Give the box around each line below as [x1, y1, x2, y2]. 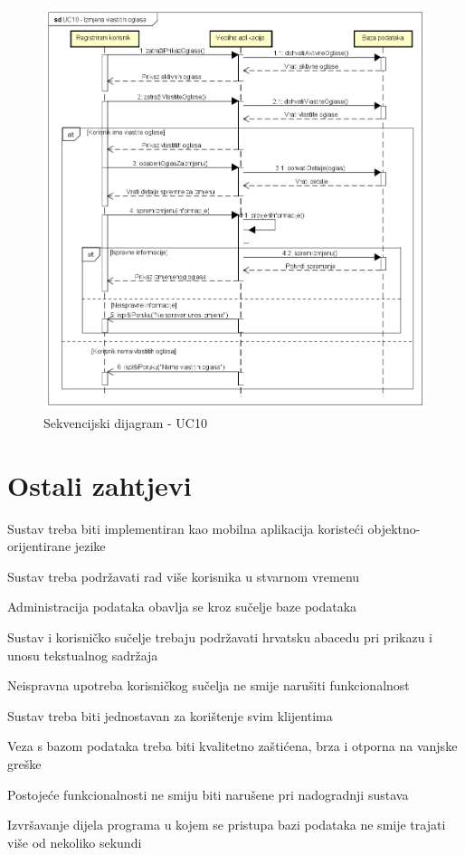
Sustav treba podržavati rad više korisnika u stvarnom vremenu [7, 566, 360, 585]
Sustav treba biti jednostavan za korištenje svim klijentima [7, 706, 333, 725]
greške [7, 755, 42, 773]
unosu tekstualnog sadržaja [7, 645, 158, 664]
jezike [74, 537, 106, 556]
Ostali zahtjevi [7, 466, 192, 503]
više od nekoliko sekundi [7, 832, 142, 851]
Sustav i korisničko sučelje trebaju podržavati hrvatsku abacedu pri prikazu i [7, 628, 432, 647]
